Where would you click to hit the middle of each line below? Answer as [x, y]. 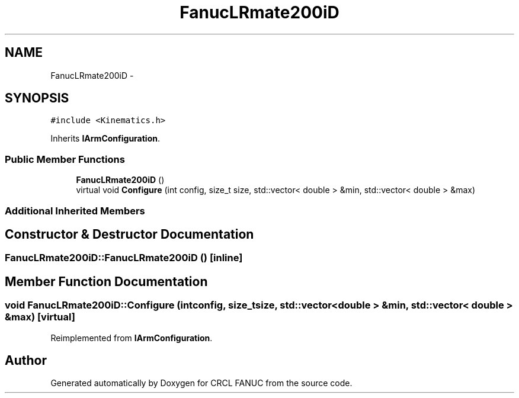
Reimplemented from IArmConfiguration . [132, 338]
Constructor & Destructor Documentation [129, 234]
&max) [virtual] [40, 317]
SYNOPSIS [37, 98]
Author [26, 361]
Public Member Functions [65, 159]
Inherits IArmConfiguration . [105, 139]
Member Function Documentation [106, 281]
